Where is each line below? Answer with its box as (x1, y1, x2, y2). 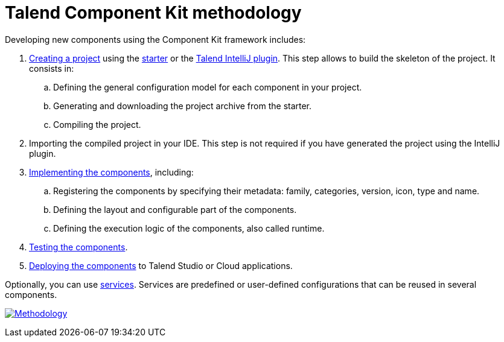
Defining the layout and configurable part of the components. (53, 204, 297, 215)
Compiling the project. (53, 119, 141, 130)
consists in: (29, 63, 74, 74)
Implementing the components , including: (29, 166, 194, 177)
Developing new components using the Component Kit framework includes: (5, 34, 306, 45)
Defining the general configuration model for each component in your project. (53, 81, 362, 92)
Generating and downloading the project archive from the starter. (53, 100, 312, 111)
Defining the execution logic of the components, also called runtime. (53, 223, 325, 233)
